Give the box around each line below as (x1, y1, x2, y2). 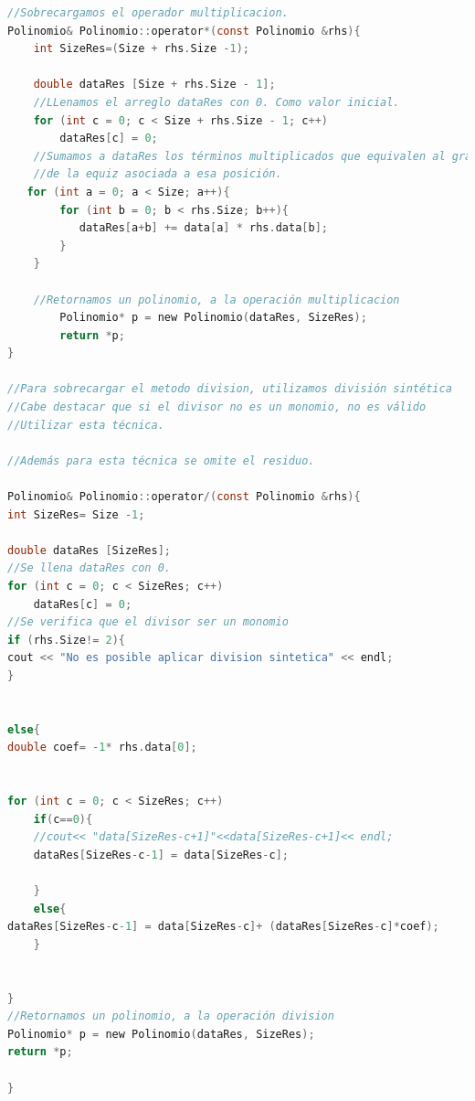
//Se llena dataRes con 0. (7, 561, 171, 575)
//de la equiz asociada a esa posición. (33, 167, 282, 181)
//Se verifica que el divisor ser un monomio (7, 615, 289, 629)
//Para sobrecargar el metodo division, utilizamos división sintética (7, 382, 452, 396)
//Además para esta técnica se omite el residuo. (7, 454, 315, 467)
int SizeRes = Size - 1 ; (7, 508, 145, 521)
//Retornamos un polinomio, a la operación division (7, 1010, 334, 1023)
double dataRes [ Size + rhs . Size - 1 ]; (33, 78, 276, 91)
